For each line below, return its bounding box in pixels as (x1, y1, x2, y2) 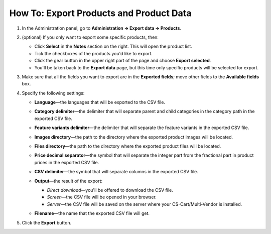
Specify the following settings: (22, 90, 85, 96)
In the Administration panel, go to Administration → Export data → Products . (22, 25, 182, 31)
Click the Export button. (22, 219, 72, 225)
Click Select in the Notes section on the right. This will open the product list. (34, 43, 193, 50)
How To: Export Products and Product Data (9, 8, 192, 19)
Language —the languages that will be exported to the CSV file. (34, 99, 166, 105)
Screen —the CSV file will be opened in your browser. (47, 194, 157, 200)
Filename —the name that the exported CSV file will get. (34, 210, 150, 216)
